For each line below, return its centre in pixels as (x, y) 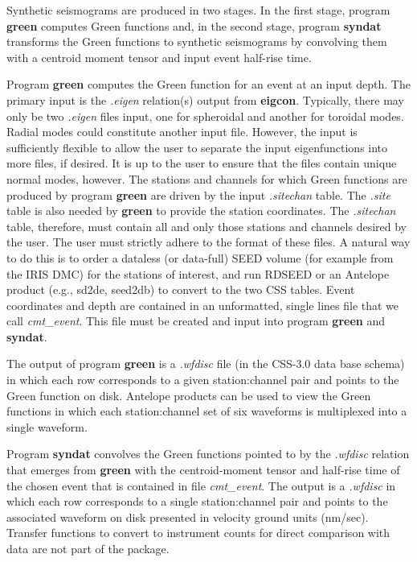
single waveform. (47, 426)
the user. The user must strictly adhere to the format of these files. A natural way (208, 242)
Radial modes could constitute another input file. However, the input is (182, 132)
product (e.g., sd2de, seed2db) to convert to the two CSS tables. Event (181, 289)
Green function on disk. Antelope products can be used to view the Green (189, 395)
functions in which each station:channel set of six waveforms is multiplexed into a (207, 411)
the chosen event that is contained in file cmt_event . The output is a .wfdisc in (201, 485)
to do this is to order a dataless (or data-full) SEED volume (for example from (200, 257)
